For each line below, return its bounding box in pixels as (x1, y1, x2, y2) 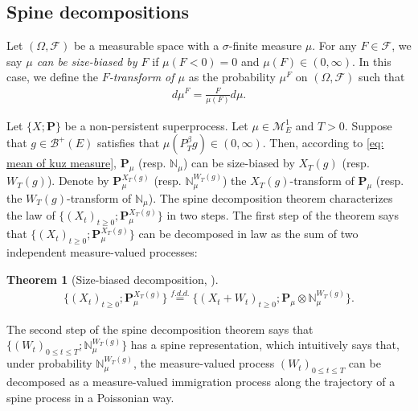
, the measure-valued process (133, 355, 275, 372)
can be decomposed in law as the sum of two (138, 225, 359, 242)
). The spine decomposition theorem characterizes (148, 190, 393, 207)
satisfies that (96, 134, 160, 151)
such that (359, 68, 405, 85)
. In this (351, 52, 391, 69)
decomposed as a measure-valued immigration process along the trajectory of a (6, 373, 395, 390)
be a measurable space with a (73, 37, 219, 54)
